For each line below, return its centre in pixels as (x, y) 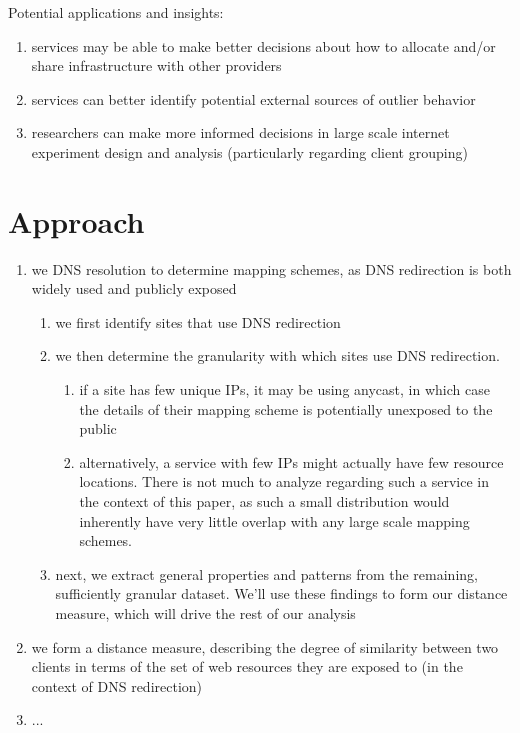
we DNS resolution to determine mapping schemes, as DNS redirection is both (271, 268)
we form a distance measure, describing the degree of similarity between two (265, 646)
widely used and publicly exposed (134, 288)
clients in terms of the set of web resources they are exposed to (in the (247, 666)
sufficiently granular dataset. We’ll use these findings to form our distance (281, 593)
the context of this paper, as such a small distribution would (264, 501)
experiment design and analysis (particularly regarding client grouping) (249, 151)
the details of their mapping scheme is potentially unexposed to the (286, 408)
